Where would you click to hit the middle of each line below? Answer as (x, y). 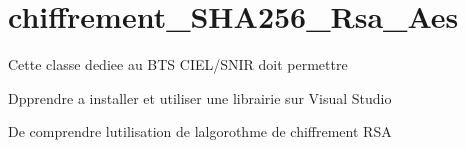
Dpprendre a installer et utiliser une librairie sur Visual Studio (200, 97)
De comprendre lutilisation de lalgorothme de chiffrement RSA (200, 131)
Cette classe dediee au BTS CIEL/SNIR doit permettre (178, 64)
